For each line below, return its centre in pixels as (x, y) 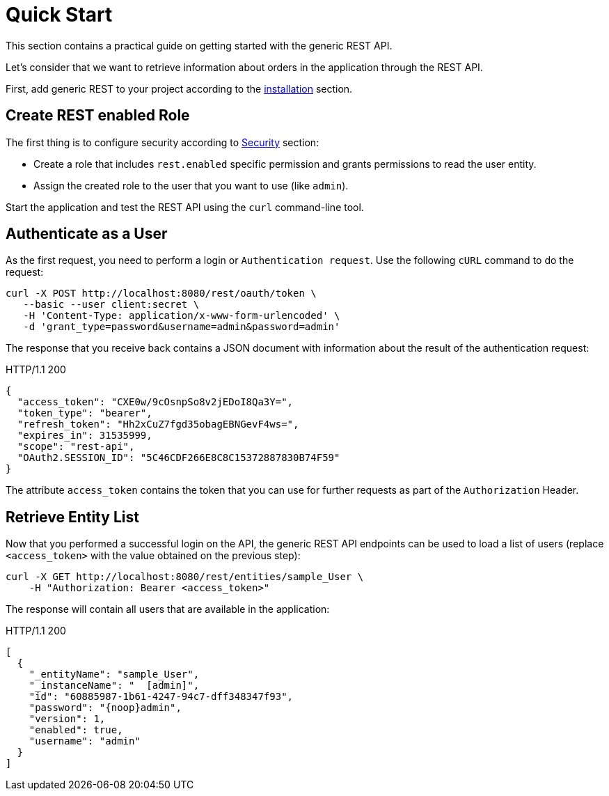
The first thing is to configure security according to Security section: (163, 142)
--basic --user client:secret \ (111, 305)
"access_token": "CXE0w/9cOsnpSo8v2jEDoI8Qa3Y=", (155, 402)
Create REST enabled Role (98, 116)
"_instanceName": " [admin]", (114, 686)
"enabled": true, (76, 730)
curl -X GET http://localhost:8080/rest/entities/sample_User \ (185, 577)
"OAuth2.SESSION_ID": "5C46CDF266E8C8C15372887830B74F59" (179, 458)
